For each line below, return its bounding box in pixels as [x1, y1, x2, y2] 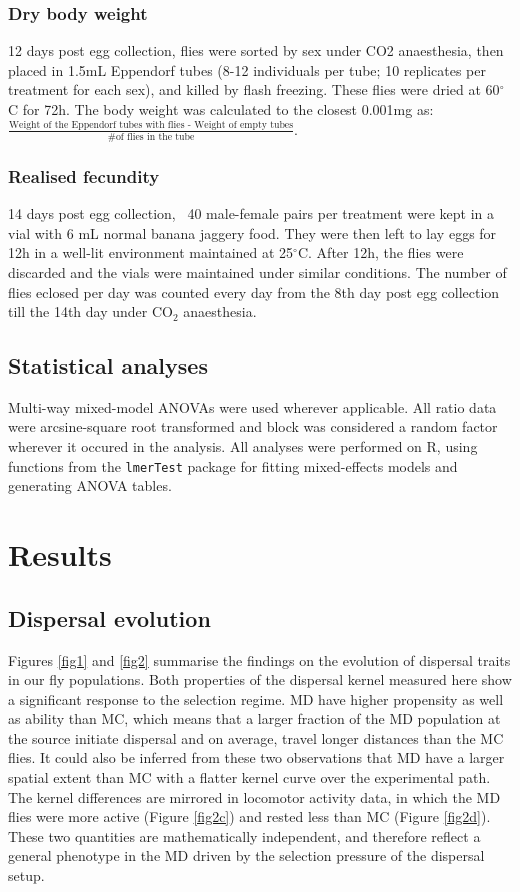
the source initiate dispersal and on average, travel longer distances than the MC [8, 727, 504, 748]
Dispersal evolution [8, 602, 211, 633]
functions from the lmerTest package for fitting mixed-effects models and [8, 455, 458, 476]
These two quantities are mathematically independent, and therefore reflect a [8, 825, 481, 846]
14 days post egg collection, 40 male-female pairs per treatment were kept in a [8, 203, 495, 224]
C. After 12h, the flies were [297, 242, 464, 263]
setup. [8, 865, 45, 886]
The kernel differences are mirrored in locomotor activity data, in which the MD [8, 786, 501, 807]
